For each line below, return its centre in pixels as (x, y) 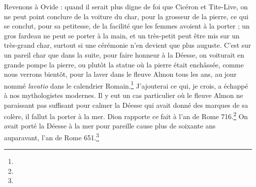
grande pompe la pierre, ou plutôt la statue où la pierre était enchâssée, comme (124, 64)
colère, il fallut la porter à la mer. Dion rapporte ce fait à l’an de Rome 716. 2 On (126, 115)
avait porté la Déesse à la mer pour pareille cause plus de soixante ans (110, 126)
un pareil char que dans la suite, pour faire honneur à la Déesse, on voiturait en (124, 54)
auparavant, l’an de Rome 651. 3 (52, 137)
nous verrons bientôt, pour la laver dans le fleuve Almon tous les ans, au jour (120, 74)
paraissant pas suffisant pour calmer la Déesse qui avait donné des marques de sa (126, 105)
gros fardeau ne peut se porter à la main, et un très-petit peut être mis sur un (122, 35)
